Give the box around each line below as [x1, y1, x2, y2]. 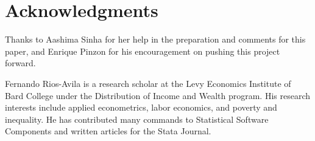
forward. [5, 57, 36, 69]
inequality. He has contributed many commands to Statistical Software [5, 112, 269, 125]
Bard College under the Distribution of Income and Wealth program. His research [5, 89, 311, 101]
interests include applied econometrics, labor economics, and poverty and [5, 101, 277, 114]
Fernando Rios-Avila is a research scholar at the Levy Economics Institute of [5, 77, 291, 89]
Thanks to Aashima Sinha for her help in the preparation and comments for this [5, 33, 306, 46]
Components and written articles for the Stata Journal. [5, 125, 211, 137]
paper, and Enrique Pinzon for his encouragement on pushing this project [5, 44, 280, 57]
